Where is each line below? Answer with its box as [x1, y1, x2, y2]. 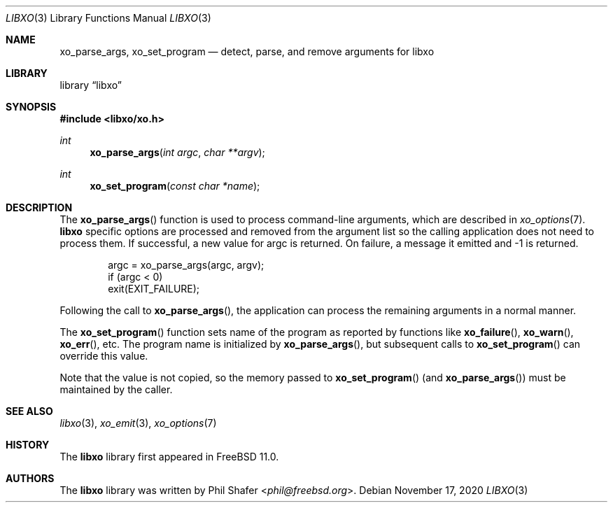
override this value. [59, 350, 148, 362]
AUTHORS [6, 472, 55, 484]
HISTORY [6, 439, 50, 451]
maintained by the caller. [59, 383, 173, 395]
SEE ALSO [6, 405, 53, 417]
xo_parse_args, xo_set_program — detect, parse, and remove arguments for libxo [59, 45, 435, 57]
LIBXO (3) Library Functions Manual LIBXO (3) [6, 12, 211, 24]
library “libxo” [59, 79, 122, 91]
